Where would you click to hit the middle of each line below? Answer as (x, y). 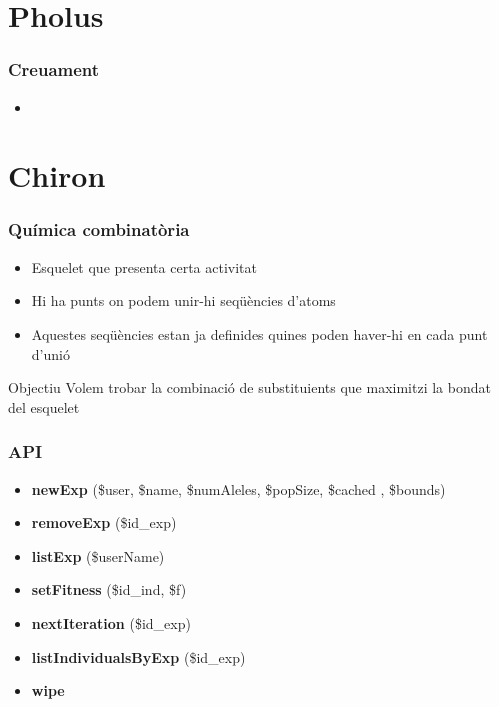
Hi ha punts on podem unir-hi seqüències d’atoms (183, 300)
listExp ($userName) (98, 555)
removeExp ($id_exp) (104, 522)
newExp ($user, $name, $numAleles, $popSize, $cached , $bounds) (238, 488)
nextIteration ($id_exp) (111, 622)
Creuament (54, 69)
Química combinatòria (99, 229)
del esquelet (44, 406)
